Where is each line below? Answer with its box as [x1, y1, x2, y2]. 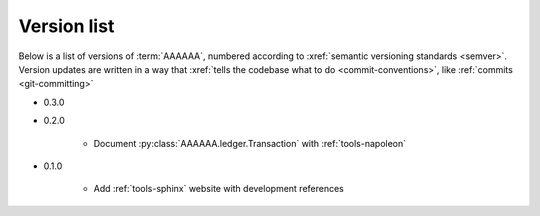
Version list [18, 15, 115, 37]
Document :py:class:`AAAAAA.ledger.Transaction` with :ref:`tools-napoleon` [93, 137, 407, 149]
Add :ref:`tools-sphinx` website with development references [93, 183, 345, 195]
